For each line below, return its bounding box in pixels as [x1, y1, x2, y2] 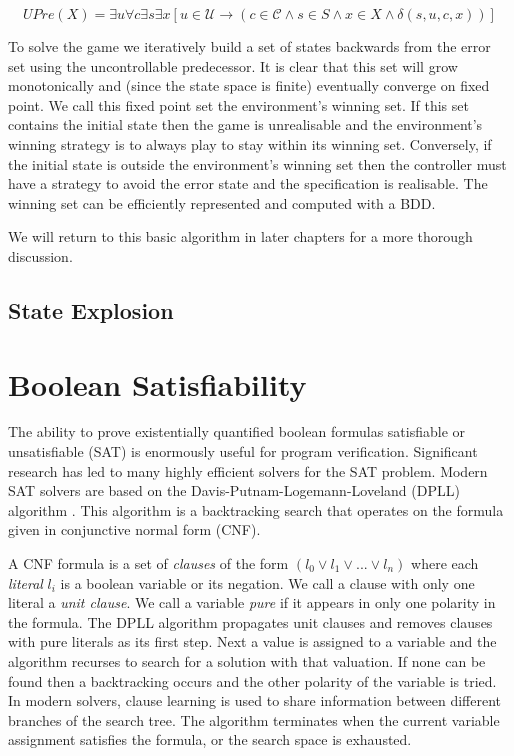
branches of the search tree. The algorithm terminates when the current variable [8, 709, 500, 730]
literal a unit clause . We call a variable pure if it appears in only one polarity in [8, 592, 496, 613]
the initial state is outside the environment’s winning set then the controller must [8, 153, 507, 174]
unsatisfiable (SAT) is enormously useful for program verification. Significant [8, 441, 478, 462]
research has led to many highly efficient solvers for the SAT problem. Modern [8, 460, 488, 481]
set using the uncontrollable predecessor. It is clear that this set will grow [8, 55, 458, 76]
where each [411, 553, 479, 573]
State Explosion [8, 294, 174, 325]
